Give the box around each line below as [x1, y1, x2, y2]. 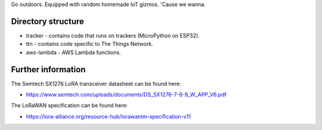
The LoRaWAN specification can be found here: [11, 102, 128, 109]
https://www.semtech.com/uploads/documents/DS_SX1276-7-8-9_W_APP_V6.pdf [26, 91, 227, 98]
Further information [11, 64, 86, 75]
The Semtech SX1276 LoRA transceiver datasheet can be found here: [11, 80, 181, 87]
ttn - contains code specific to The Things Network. [26, 41, 153, 48]
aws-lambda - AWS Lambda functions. [26, 48, 122, 56]
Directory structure [11, 16, 85, 26]
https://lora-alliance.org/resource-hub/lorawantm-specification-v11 [26, 113, 191, 120]
